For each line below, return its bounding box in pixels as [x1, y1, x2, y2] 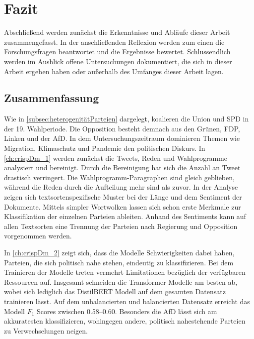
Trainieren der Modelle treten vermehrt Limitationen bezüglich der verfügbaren [4, 267, 246, 277]
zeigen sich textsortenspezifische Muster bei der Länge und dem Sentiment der [4, 192, 242, 202]
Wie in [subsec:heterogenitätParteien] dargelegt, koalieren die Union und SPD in [4, 113, 249, 124]
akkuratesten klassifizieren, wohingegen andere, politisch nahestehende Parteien [4, 316, 246, 326]
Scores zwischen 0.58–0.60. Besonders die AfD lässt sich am [37, 306, 217, 316]
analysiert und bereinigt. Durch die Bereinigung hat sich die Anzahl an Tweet [4, 162, 241, 173]
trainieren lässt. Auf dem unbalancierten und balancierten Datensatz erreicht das [4, 296, 250, 306]
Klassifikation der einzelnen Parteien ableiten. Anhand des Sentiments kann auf [4, 211, 246, 222]
